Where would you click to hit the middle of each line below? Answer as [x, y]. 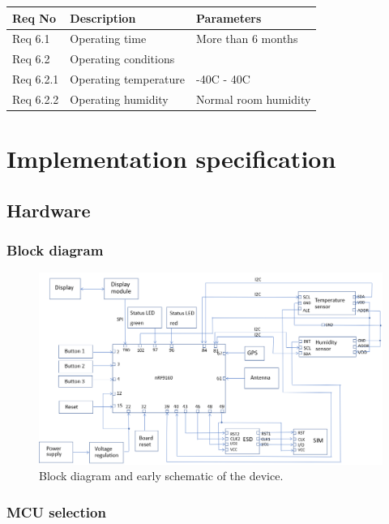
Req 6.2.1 [36, 79]
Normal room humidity [254, 99]
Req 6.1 [31, 39]
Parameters [229, 17]
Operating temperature [128, 79]
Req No [34, 17]
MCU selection [56, 511]
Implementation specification [171, 159]
